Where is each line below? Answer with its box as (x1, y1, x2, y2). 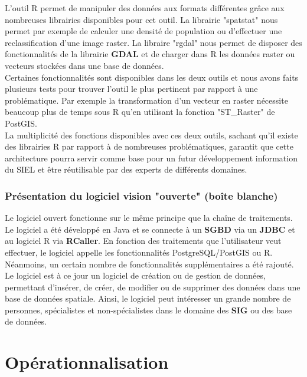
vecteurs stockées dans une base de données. (5, 59, 164, 71)
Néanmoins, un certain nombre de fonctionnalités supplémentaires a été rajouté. (5, 257, 294, 270)
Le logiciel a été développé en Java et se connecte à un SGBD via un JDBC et (5, 223, 295, 235)
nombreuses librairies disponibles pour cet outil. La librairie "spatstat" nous (5, 13, 278, 25)
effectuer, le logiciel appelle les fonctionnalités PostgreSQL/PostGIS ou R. (5, 246, 273, 258)
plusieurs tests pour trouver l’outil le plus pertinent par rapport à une (5, 82, 258, 95)
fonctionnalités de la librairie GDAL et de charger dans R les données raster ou (5, 48, 295, 60)
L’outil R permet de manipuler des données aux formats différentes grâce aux (5, 2, 285, 14)
